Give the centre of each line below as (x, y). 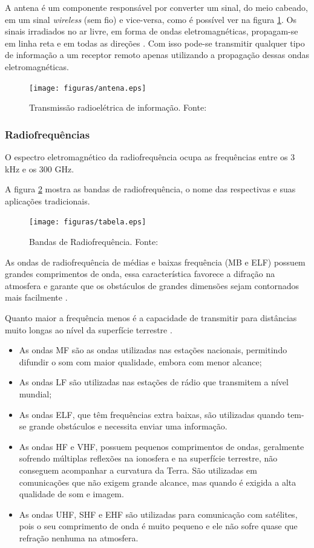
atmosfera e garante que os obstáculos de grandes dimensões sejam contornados (152, 285)
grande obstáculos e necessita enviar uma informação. (128, 426)
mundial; (35, 394)
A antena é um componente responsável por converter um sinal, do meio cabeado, (156, 7)
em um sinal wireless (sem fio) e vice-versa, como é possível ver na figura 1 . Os (151, 19)
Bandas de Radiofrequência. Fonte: (94, 242)
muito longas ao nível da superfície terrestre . (89, 329)
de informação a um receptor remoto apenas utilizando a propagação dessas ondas (157, 55)
